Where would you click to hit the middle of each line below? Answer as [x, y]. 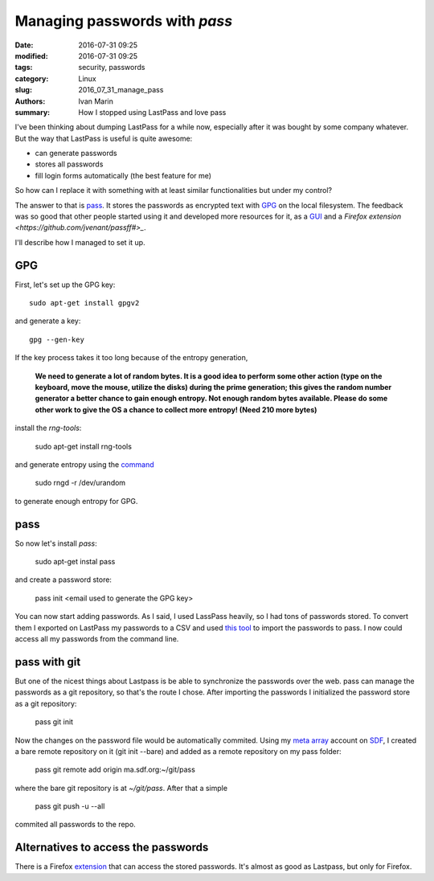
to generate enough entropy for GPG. [76, 501]
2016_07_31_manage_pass [121, 90]
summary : [33, 112]
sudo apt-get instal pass [75, 562]
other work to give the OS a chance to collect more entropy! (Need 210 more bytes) [176, 409]
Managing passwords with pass [124, 21]
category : [32, 78]
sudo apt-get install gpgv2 [84, 303]
